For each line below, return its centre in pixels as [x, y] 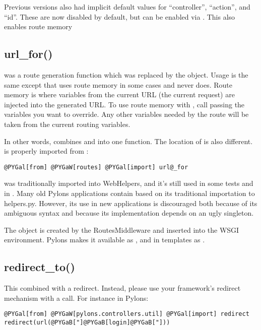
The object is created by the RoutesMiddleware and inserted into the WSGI [122, 229]
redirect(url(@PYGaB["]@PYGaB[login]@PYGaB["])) [87, 322]
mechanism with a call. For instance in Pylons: [76, 298]
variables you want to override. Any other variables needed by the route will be [126, 114]
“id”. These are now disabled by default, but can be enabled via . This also [120, 16]
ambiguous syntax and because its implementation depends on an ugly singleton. [129, 213]
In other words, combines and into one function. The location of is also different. [128, 141]
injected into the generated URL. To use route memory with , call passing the [124, 104]
